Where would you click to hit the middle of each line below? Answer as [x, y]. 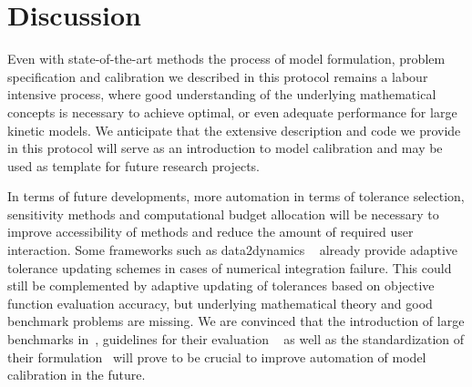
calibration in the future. [77, 375]
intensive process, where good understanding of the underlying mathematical [222, 94]
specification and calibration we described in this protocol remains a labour [218, 76]
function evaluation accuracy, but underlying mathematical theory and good [220, 303]
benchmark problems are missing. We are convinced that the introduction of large [236, 321]
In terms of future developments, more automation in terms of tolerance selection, [236, 196]
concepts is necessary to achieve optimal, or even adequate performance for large [232, 112]
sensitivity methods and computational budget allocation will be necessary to [223, 214]
